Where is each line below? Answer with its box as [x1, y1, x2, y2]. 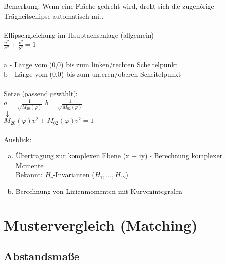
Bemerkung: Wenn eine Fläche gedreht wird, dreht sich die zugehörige [4, 1, 214, 11]
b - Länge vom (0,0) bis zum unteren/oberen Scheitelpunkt [4, 69, 181, 79]
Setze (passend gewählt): [4, 88, 78, 98]
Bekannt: [15, 169, 43, 180]
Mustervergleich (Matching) [4, 215, 198, 235]
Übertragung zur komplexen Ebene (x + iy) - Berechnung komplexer [15, 150, 223, 161]
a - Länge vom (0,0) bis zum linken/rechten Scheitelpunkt [4, 59, 178, 69]
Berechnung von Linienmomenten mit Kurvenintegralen [15, 186, 182, 196]
